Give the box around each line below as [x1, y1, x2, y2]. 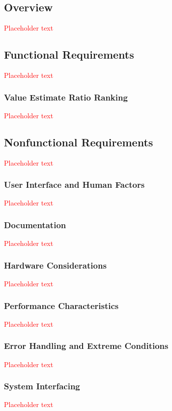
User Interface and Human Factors [4, 178, 145, 191]
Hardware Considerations [4, 259, 107, 271]
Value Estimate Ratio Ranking [4, 91, 128, 103]
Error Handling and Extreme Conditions [4, 340, 169, 352]
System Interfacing [4, 380, 80, 392]
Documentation [4, 218, 66, 231]
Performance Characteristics [4, 299, 119, 311]
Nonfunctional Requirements [4, 134, 153, 149]
